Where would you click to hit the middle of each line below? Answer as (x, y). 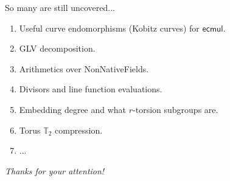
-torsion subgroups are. (176, 109)
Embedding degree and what (73, 109)
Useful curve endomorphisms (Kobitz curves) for (109, 28)
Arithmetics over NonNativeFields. (84, 68)
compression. (79, 130)
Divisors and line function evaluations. (91, 89)
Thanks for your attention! (55, 170)
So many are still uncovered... (60, 7)
